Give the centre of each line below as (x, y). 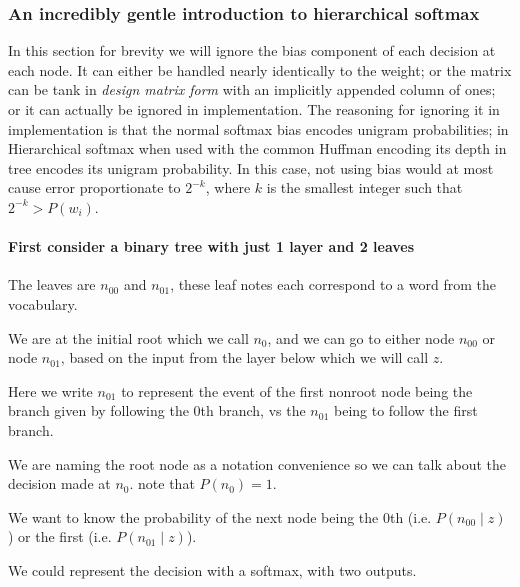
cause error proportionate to (94, 187)
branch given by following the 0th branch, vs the (157, 410)
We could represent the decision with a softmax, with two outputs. (212, 569)
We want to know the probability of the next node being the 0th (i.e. (220, 516)
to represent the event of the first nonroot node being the (297, 390)
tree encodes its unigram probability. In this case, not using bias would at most (251, 167)
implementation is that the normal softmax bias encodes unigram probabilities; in (258, 128)
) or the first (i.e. (60, 536)
